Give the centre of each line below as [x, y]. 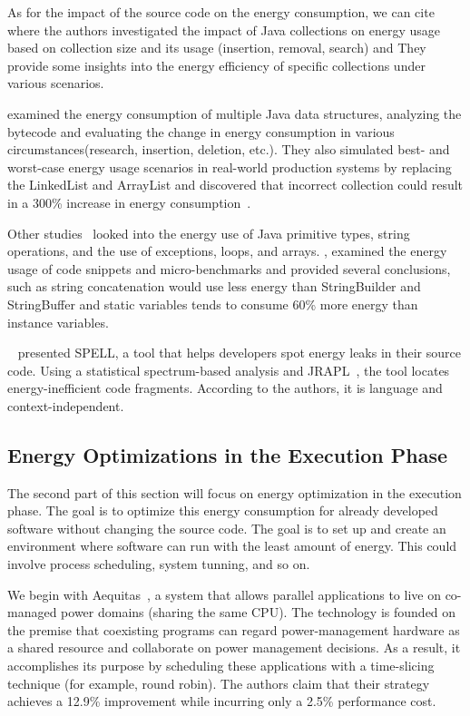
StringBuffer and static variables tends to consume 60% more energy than [213, 304]
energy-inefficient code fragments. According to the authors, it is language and [225, 388]
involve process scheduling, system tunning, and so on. [159, 564]
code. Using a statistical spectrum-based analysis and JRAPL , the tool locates [229, 370]
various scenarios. [56, 83]
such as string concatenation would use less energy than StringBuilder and [214, 286]
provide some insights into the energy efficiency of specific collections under [216, 65]
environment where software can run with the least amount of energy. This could [232, 546]
